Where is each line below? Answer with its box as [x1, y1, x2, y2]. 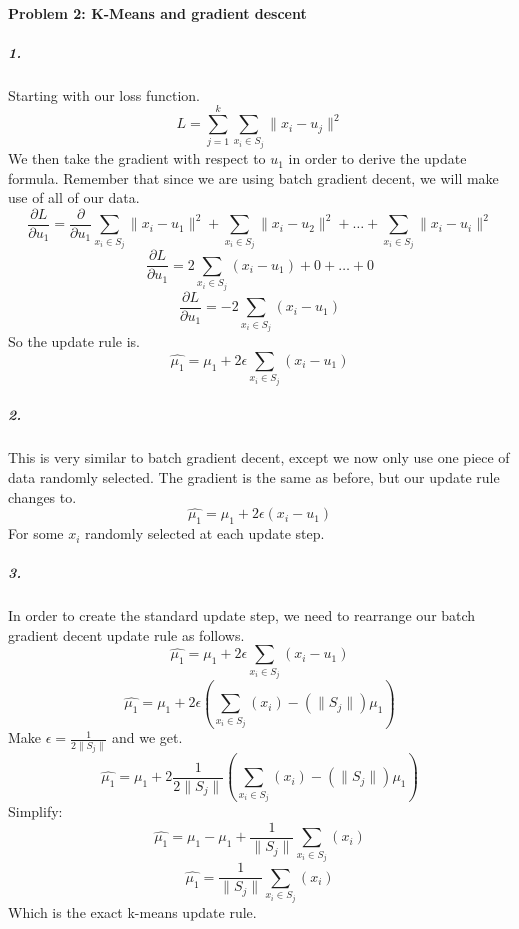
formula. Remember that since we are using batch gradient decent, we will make [8, 167, 499, 188]
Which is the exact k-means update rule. [8, 901, 257, 922]
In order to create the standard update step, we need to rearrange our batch [8, 605, 476, 626]
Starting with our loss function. [8, 84, 200, 105]
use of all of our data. [8, 187, 140, 208]
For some [8, 523, 64, 544]
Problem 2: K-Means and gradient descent [8, 2, 307, 23]
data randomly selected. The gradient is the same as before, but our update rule [8, 466, 500, 487]
